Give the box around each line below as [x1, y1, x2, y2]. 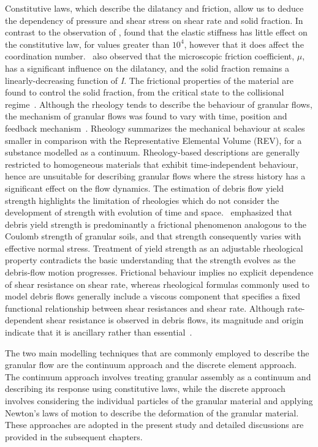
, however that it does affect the [184, 37, 304, 50]
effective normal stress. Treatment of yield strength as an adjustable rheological [5, 241, 303, 254]
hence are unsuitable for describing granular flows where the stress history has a [5, 170, 306, 182]
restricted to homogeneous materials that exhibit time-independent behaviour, [5, 157, 298, 170]
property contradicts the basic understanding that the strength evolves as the [5, 254, 296, 266]
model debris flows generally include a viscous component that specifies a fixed [5, 290, 300, 302]
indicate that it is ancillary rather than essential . [5, 326, 192, 339]
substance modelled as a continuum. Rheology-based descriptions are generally [5, 146, 300, 159]
